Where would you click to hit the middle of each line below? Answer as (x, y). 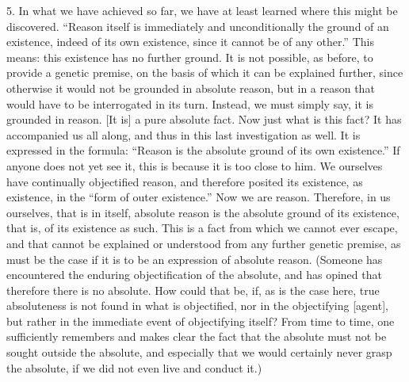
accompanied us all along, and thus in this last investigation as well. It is (183, 134)
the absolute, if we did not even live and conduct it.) (134, 367)
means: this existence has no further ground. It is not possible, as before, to (190, 57)
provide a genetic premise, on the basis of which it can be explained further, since (205, 73)
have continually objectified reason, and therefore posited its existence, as (185, 181)
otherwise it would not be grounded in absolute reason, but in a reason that (191, 88)
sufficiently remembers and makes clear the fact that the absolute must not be (197, 336)
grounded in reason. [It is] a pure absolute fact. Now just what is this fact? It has (204, 119)
